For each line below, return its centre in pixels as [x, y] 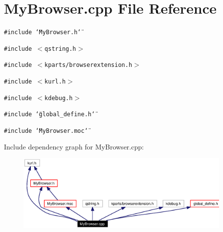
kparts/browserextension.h [89, 65]
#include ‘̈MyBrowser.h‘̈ [43, 32]
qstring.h [60, 49]
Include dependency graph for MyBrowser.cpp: [74, 146]
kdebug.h [59, 98]
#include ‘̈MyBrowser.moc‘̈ [46, 131]
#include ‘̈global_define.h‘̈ [50, 115]
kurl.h [55, 82]
